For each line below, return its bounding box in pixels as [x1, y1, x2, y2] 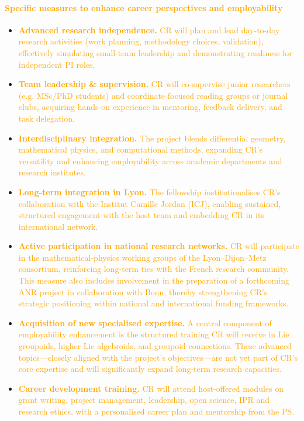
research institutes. [18, 166, 86, 178]
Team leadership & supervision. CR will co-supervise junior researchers [18, 78, 291, 90]
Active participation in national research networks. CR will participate [18, 240, 299, 252]
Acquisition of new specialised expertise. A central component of [18, 316, 272, 329]
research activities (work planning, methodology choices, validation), [18, 35, 264, 47]
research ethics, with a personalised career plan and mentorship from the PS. [18, 405, 295, 417]
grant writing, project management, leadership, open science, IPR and [18, 394, 270, 406]
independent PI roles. [18, 58, 95, 70]
